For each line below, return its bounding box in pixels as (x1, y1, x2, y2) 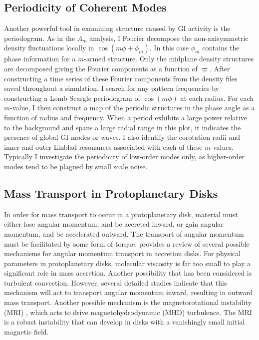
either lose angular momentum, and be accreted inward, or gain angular (4, 219, 224, 229)
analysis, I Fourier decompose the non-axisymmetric (89, 32, 249, 43)
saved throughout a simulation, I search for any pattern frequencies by (4, 83, 220, 93)
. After (210, 63, 230, 73)
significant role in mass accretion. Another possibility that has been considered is (4, 268, 252, 278)
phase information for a (4, 53, 76, 64)
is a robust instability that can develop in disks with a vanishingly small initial (4, 317, 245, 327)
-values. (211, 141, 234, 152)
